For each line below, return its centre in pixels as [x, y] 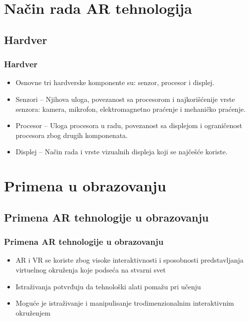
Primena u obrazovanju [85, 186]
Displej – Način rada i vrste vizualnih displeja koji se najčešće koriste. [122, 152]
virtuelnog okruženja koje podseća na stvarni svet [91, 269]
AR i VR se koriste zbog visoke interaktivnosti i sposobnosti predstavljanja [129, 260]
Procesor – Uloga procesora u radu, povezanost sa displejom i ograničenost [129, 125]
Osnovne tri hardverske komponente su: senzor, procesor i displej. [115, 82]
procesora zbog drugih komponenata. [72, 135]
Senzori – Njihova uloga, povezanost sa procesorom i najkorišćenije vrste [125, 99]
